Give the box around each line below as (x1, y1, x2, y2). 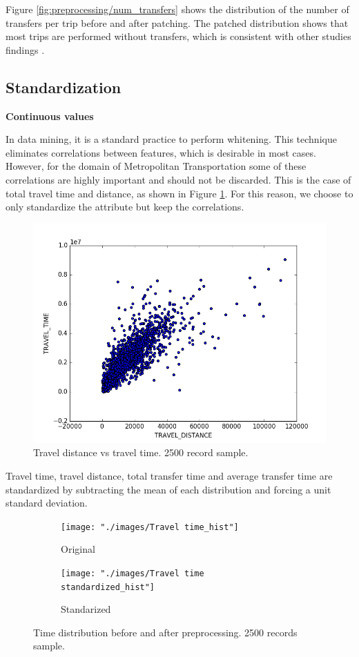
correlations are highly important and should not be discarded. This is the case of (6, 172, 351, 186)
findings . (6, 42, 45, 57)
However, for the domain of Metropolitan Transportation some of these (6, 159, 307, 173)
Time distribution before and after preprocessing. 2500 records (33, 625, 298, 639)
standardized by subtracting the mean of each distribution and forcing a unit (6, 482, 331, 496)
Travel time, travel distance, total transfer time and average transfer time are (6, 468, 333, 482)
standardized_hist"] (61, 582, 155, 592)
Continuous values (6, 108, 94, 123)
